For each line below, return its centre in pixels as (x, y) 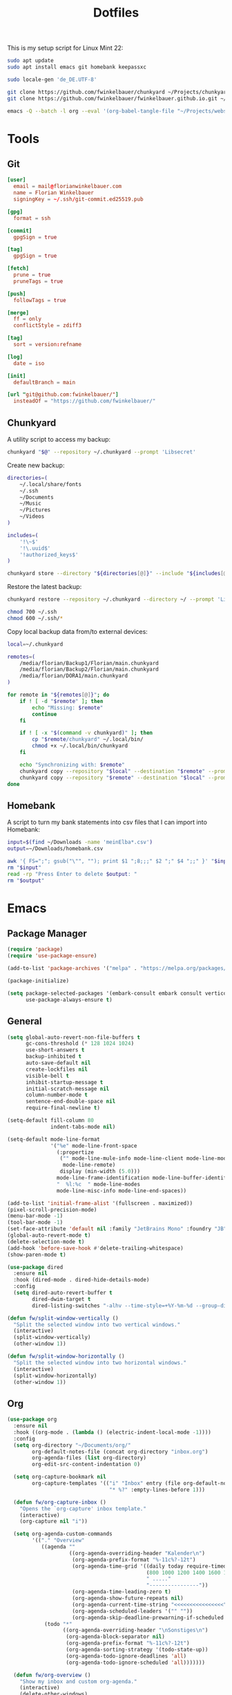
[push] (17, 294)
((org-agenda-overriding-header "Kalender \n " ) (137, 1553)
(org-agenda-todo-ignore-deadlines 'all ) (126, 1656)
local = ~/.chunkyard (35, 644)
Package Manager (47, 934)
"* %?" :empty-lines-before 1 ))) (157, 1490)
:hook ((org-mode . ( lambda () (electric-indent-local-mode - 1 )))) (113, 1432)
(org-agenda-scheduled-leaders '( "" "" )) (133, 1611)
